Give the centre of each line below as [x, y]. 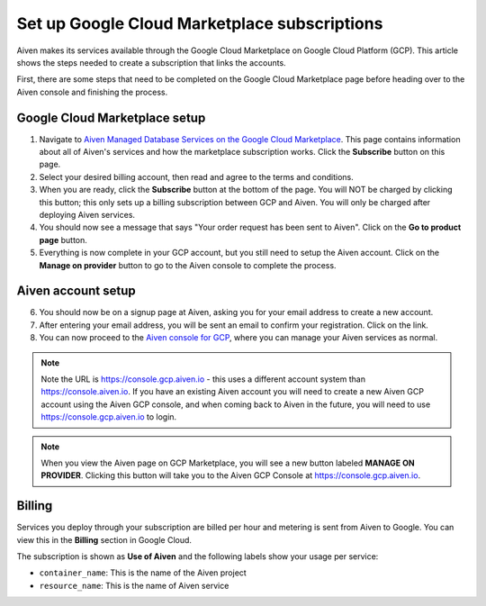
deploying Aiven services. [87, 214]
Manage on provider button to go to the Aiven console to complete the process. [188, 265]
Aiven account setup [76, 291]
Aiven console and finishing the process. [92, 92]
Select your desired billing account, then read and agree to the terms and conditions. [197, 176]
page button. [63, 240]
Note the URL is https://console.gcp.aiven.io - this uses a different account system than [203, 379]
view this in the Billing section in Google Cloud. [104, 539]
